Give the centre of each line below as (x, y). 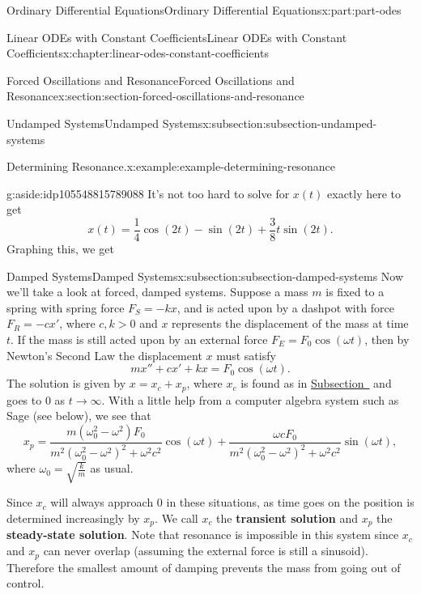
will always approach (102, 502)
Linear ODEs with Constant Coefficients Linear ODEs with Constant (177, 37)
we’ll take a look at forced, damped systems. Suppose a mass (157, 292)
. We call (176, 518)
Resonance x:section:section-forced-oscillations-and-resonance (155, 96)
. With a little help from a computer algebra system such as (250, 399)
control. (26, 583)
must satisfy (246, 355)
